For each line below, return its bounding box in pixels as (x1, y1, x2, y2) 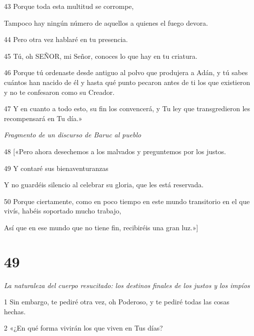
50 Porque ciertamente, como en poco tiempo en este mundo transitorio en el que (4, 196, 250, 206)
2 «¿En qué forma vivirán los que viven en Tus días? (4, 323, 163, 333)
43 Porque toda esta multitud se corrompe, (4, 1, 134, 11)
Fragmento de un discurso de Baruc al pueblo (4, 129, 141, 140)
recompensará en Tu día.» (4, 113, 82, 123)
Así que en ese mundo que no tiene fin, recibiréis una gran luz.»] (4, 222, 198, 232)
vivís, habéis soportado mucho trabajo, (4, 206, 121, 216)
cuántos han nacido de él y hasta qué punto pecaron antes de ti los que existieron (4, 77, 250, 87)
